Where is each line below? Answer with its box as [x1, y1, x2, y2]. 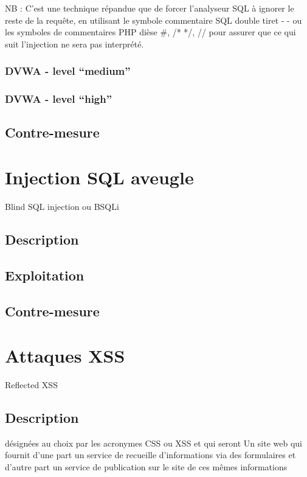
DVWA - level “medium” [5, 63, 131, 78]
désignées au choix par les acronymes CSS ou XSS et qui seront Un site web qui [5, 436, 302, 449]
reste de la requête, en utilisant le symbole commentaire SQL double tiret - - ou [5, 13, 302, 26]
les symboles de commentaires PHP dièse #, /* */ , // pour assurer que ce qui [5, 26, 296, 38]
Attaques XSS [5, 343, 125, 368]
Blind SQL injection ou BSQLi [5, 200, 119, 212]
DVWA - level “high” [5, 91, 112, 106]
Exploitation [5, 265, 85, 284]
